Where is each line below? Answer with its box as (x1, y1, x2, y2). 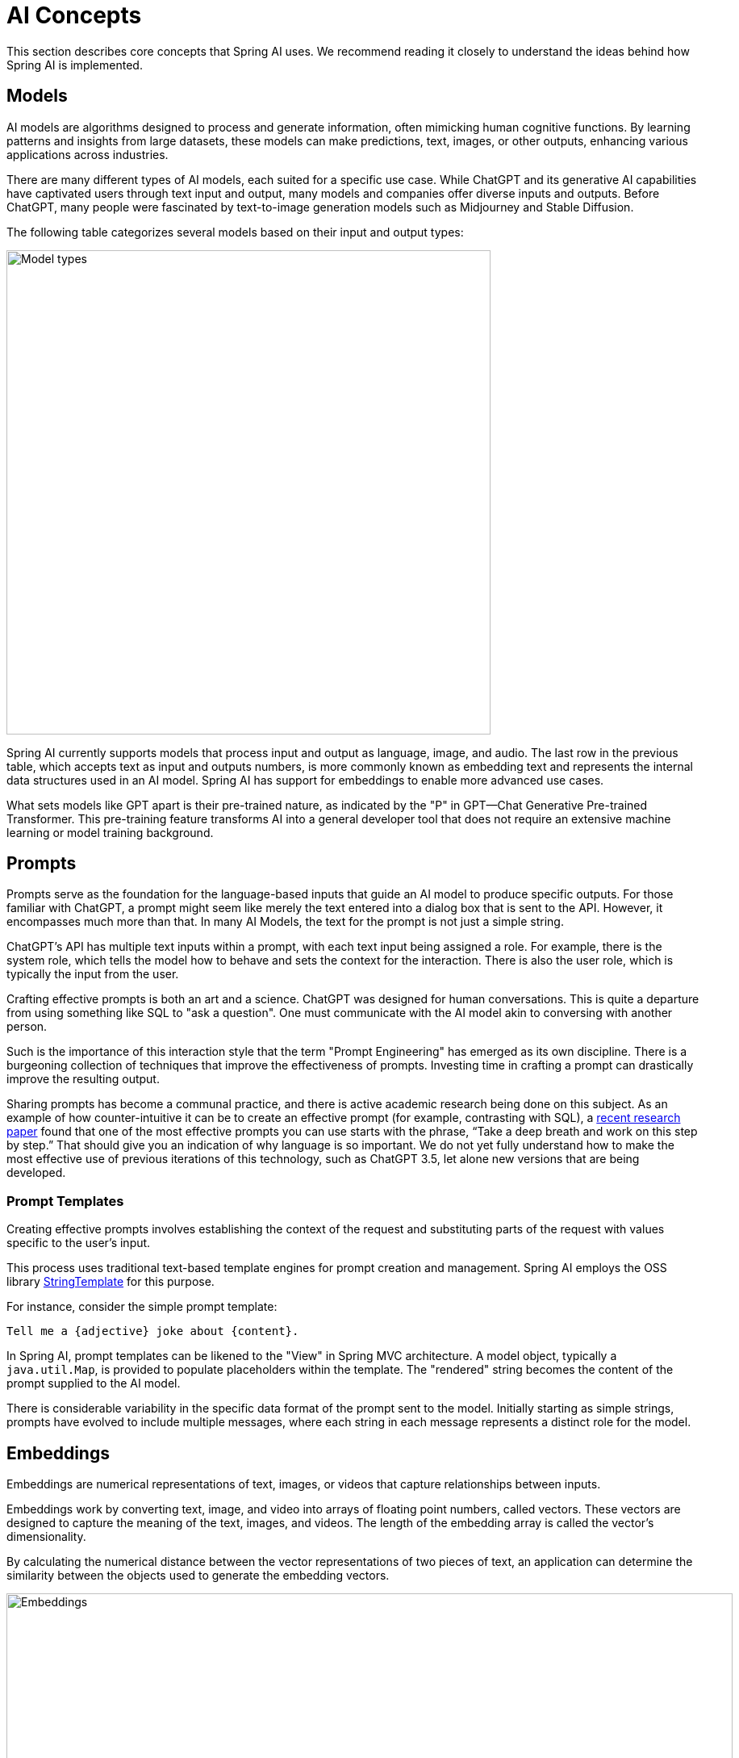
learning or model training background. (6, 825, 214, 839)
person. (6, 1019, 48, 1034)
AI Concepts (6, 2, 142, 29)
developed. (6, 1166, 66, 1180)
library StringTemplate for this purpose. (6, 1275, 215, 1289)
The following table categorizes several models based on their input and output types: (6, 224, 464, 239)
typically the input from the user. (6, 967, 179, 982)
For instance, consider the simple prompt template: (6, 1300, 278, 1314)
